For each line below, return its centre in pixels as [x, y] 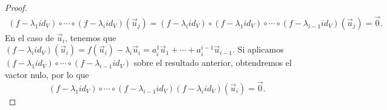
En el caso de [30, 37]
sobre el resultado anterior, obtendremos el [213, 63]
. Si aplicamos [258, 49]
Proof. [16, 7]
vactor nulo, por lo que [47, 75]
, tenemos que [91, 37]
